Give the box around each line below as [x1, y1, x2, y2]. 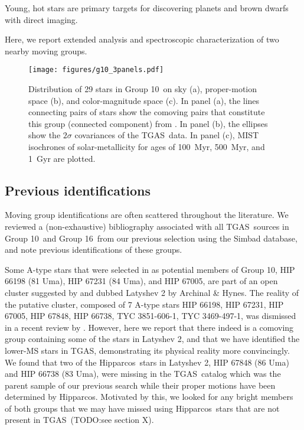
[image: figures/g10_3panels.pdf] [28, 66, 164, 74]
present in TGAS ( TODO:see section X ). [5, 413, 154, 426]
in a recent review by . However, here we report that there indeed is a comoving [5, 321, 294, 333]
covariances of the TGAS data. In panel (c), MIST [74, 129, 259, 141]
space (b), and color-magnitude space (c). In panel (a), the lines [28, 94, 260, 106]
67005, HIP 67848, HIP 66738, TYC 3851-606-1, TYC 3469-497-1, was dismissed [5, 310, 296, 322]
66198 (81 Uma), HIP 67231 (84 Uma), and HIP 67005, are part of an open [5, 275, 278, 287]
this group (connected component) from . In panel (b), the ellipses [28, 117, 268, 129]
